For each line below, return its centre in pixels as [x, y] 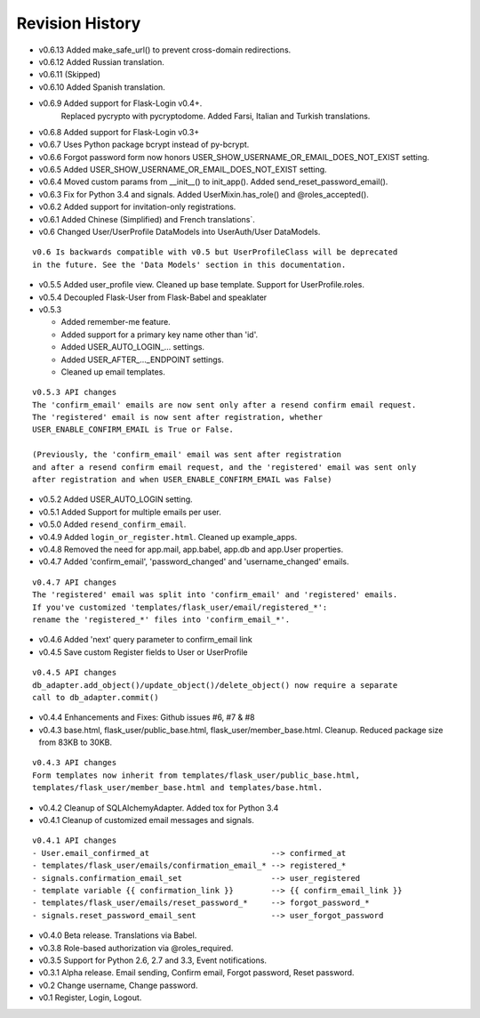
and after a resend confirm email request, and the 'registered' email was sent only [224, 467]
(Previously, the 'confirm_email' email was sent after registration [187, 455]
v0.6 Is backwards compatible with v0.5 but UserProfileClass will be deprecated [215, 252]
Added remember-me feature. [116, 322]
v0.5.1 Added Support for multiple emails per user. [130, 512]
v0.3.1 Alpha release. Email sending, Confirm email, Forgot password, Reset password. [196, 973]
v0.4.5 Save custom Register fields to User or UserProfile [143, 652]
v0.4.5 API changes [75, 673]
